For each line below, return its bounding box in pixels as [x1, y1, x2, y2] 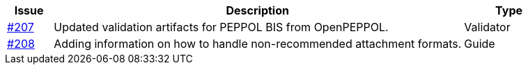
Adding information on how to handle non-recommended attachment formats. [54, 37, 462, 51]
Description [226, 3, 289, 17]
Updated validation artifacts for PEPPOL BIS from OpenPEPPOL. [54, 20, 389, 34]
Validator [464, 20, 511, 34]
